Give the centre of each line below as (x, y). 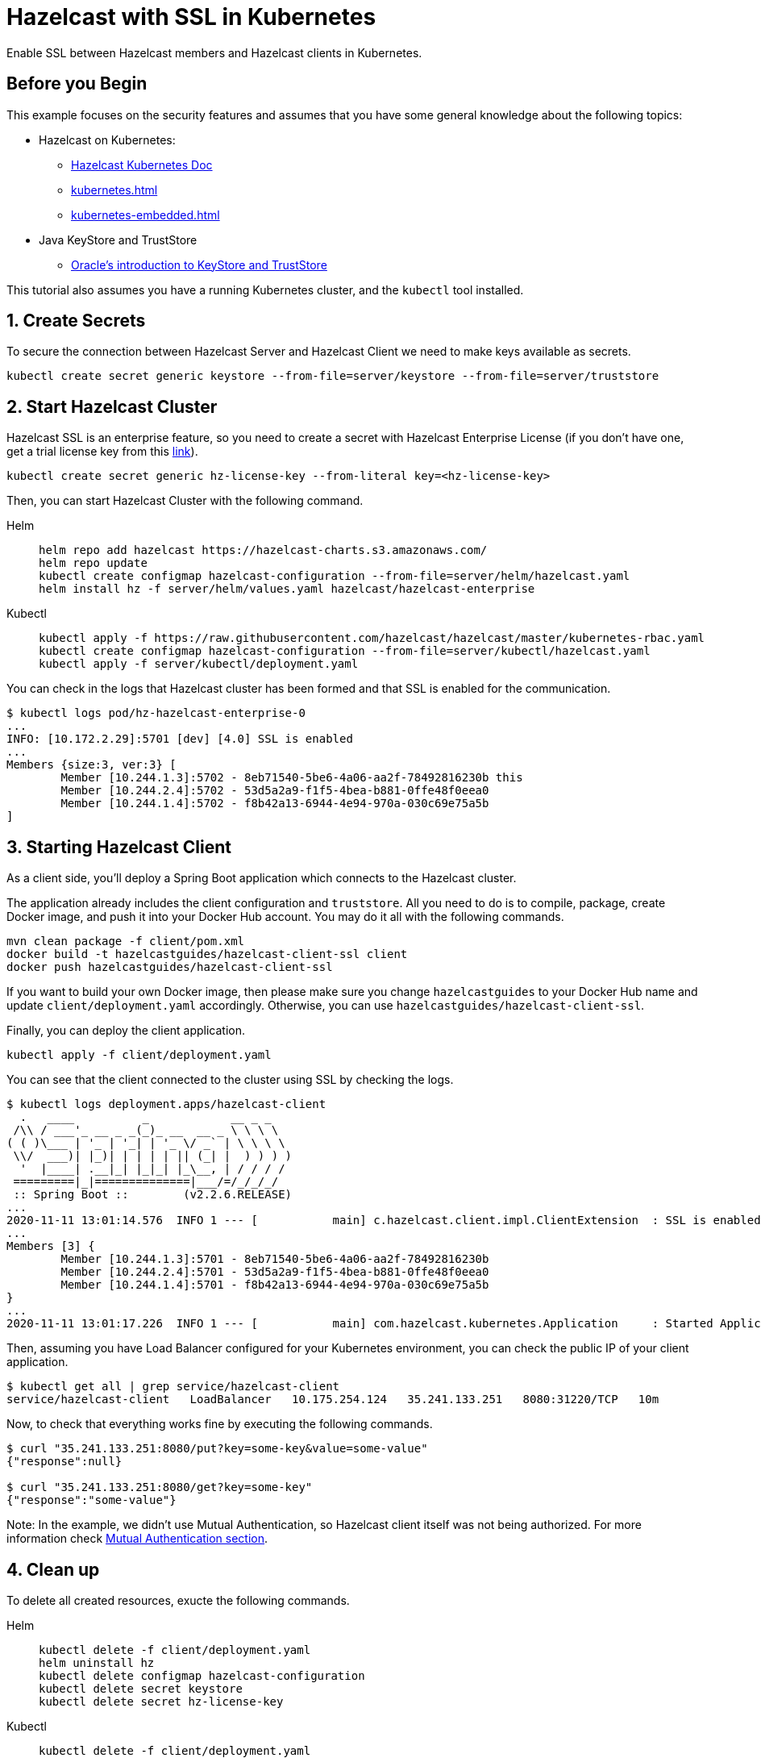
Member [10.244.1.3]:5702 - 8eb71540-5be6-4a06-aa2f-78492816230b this (292, 778)
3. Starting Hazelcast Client (119, 847)
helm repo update (93, 563)
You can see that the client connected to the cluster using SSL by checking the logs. (230, 1080)
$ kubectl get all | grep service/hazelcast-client (173, 1387)
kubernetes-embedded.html (146, 215)
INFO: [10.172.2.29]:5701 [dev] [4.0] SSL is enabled (180, 739)
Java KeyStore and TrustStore (118, 240)
